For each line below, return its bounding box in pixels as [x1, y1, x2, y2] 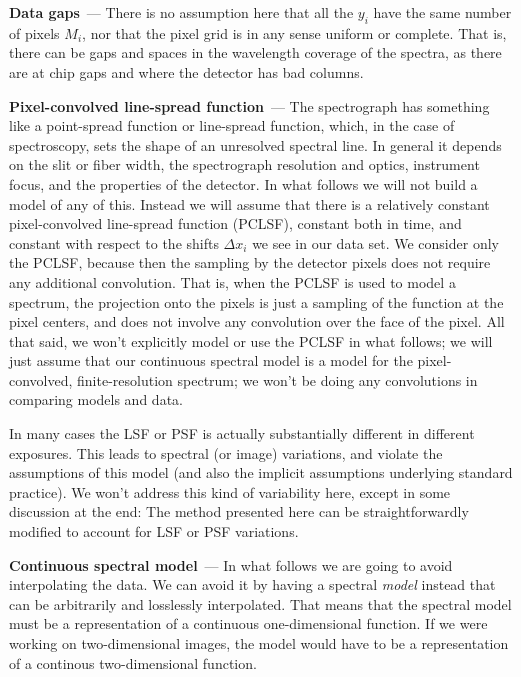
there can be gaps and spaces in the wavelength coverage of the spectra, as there [9, 42, 502, 63]
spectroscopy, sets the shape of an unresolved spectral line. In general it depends [9, 134, 502, 155]
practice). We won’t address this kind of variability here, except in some [9, 481, 451, 502]
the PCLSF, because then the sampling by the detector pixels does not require [9, 252, 491, 273]
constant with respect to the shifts [9, 232, 219, 253]
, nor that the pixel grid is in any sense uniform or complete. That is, [82, 22, 507, 43]
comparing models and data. [9, 389, 183, 410]
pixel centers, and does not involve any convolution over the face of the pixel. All [9, 311, 505, 332]
